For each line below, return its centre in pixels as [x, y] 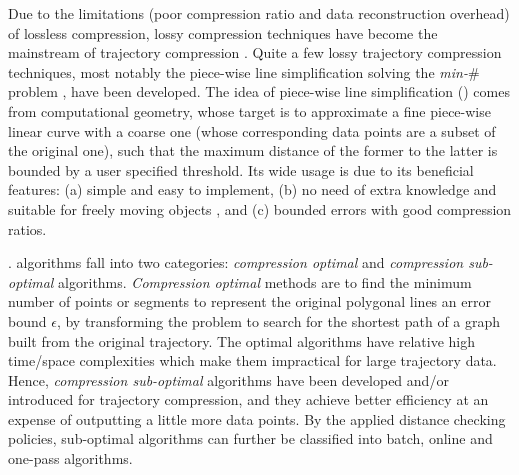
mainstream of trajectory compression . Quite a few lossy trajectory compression [255, 52]
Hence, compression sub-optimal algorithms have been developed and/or [228, 379]
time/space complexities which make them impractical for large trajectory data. [252, 360]
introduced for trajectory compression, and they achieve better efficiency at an [248, 399]
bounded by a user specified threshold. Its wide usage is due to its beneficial [241, 169]
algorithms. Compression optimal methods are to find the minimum [265, 281]
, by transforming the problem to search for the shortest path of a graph [278, 320]
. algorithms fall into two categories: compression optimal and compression [236, 262]
